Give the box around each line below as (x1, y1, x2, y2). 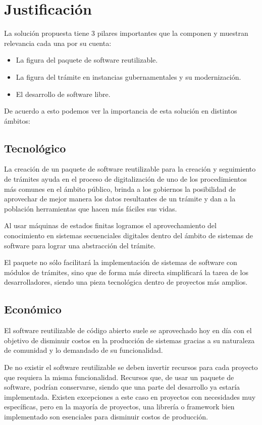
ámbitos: (4, 115, 30, 126)
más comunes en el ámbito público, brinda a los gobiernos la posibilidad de (4, 183, 236, 194)
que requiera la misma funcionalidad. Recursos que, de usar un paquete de (4, 371, 234, 382)
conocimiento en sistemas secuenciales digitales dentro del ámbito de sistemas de (4, 230, 253, 241)
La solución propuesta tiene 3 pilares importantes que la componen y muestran (4, 28, 248, 38)
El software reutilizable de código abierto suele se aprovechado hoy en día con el (4, 325, 252, 336)
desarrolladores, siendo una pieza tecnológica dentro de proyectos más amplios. (4, 277, 248, 287)
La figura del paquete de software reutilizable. (16, 55, 158, 65)
